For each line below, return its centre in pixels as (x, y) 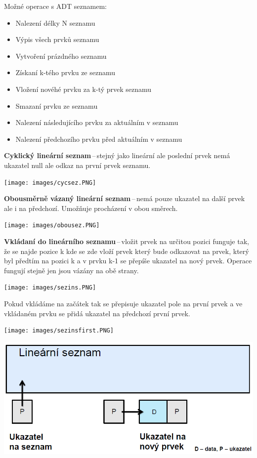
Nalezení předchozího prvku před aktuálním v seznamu (99, 139)
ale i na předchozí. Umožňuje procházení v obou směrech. (91, 208)
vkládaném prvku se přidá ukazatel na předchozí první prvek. (97, 313)
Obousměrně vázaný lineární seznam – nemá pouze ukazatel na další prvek (125, 198)
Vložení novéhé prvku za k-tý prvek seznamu (84, 89)
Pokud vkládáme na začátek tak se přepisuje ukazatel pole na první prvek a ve (123, 304)
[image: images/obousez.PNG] (52, 226)
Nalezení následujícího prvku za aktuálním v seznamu (97, 122)
